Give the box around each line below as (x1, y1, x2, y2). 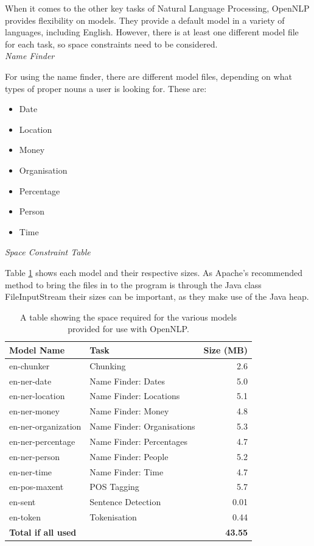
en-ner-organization (9, 420, 82, 433)
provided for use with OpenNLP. (68, 322, 189, 335)
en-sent (9, 495, 36, 508)
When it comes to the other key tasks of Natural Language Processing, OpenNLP (5, 2, 310, 14)
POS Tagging (89, 480, 139, 493)
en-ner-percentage (9, 434, 75, 447)
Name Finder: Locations (89, 389, 180, 402)
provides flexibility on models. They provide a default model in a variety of (5, 13, 285, 26)
